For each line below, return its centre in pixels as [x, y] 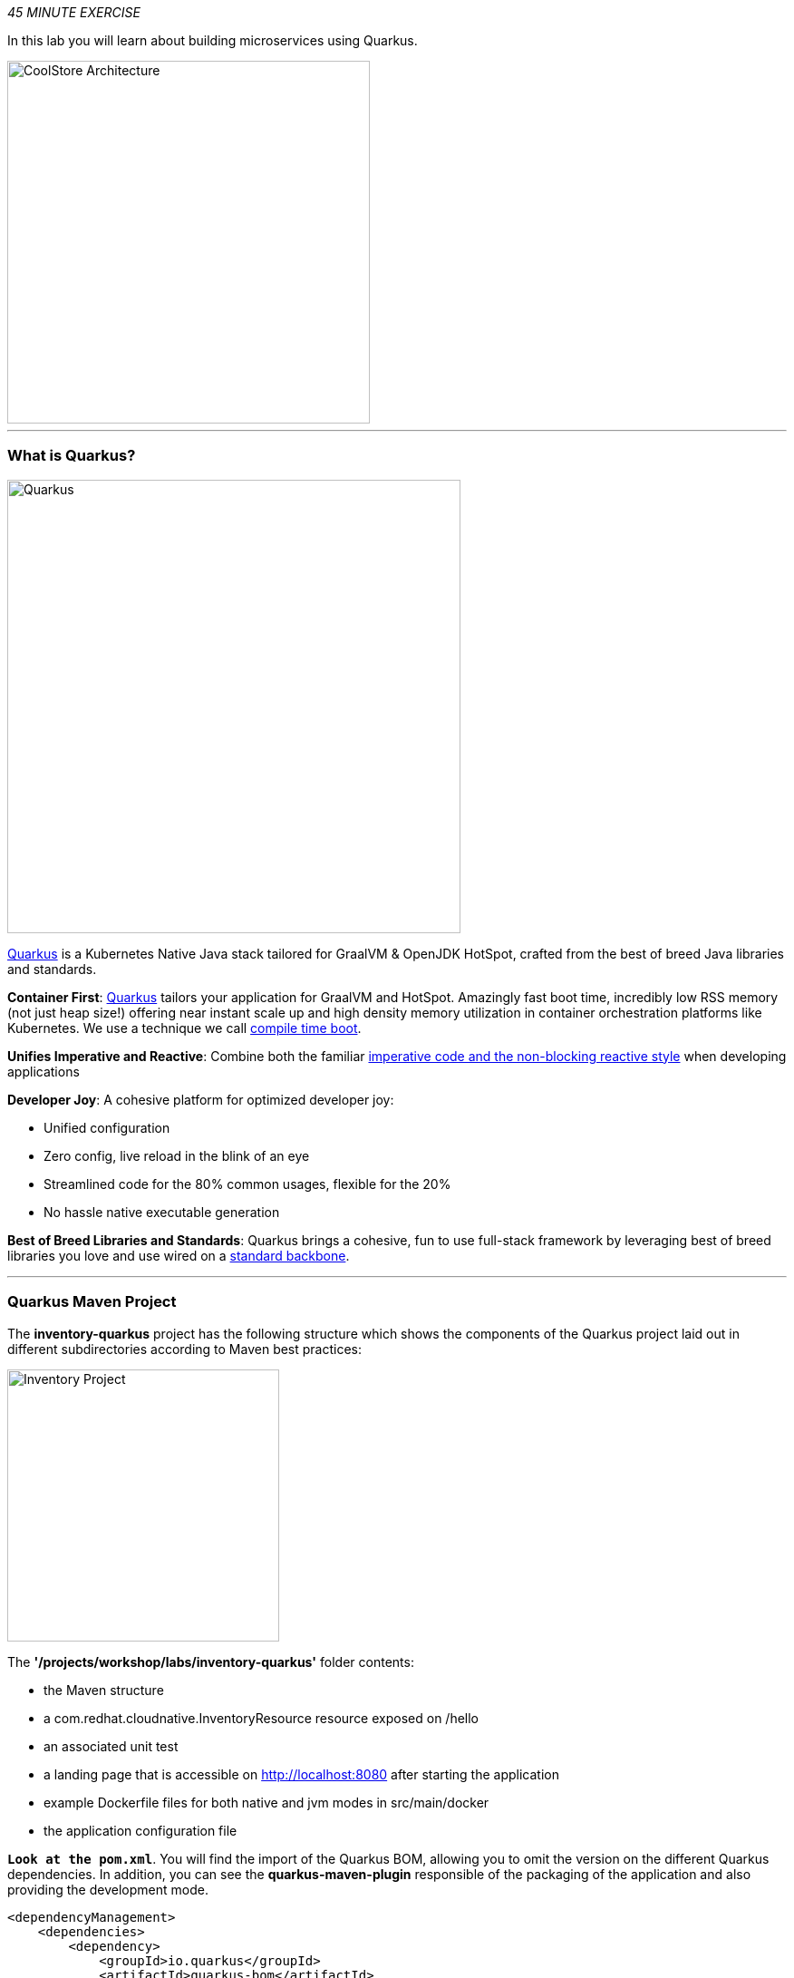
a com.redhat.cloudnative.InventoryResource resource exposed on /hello [261, 1718]
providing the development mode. [108, 1889]
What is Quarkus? [72, 456]
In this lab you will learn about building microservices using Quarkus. [213, 40]
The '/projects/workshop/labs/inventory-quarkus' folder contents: [211, 1661]
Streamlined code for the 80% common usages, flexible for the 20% [247, 1184]
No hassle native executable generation [162, 1212]
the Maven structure [104, 1690]
